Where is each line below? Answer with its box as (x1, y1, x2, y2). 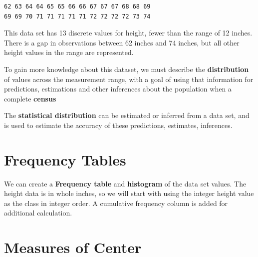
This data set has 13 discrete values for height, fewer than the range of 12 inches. (4, 27, 253, 38)
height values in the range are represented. (4, 47, 134, 57)
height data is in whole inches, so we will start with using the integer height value (4, 188, 254, 198)
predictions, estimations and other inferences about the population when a (4, 83, 232, 94)
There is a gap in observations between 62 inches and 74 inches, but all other (4, 37, 240, 47)
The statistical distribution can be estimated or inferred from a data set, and (4, 110, 250, 120)
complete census (4, 93, 56, 103)
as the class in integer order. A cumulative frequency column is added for (4, 197, 228, 208)
